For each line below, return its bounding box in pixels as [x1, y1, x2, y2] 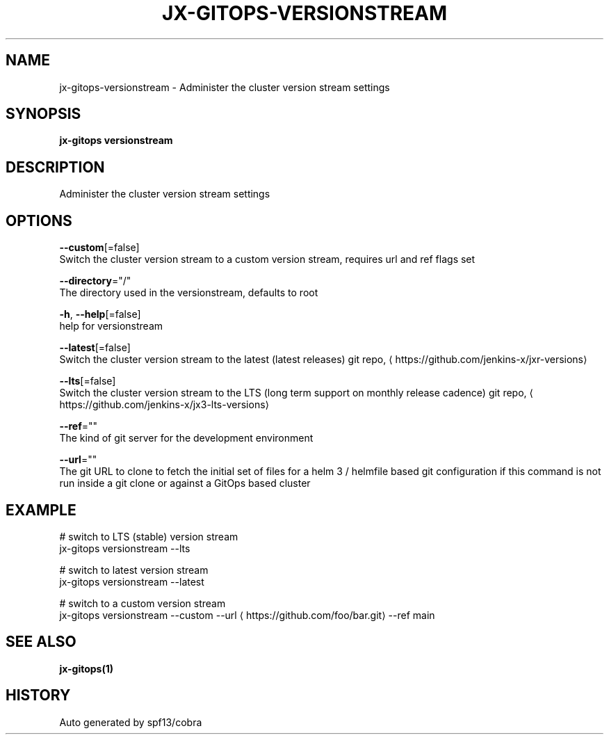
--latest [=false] [59, 341, 131, 354]
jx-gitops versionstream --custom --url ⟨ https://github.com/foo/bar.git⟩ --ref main [59, 609, 435, 621]
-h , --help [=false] [59, 308, 141, 321]
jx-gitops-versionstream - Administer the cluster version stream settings [59, 81, 390, 93]
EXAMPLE [6, 501, 76, 519]
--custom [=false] [59, 241, 140, 254]
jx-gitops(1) [59, 662, 114, 675]
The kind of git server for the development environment [59, 432, 314, 444]
